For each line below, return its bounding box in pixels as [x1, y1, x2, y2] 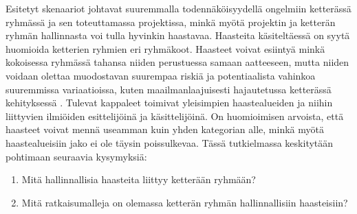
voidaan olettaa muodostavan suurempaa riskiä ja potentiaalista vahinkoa [6, 68, 316, 82]
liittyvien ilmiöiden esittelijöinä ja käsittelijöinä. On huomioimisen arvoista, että [6, 108, 344, 123]
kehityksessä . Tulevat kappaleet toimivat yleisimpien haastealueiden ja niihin [6, 95, 333, 110]
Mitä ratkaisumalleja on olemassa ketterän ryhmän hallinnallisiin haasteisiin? [21, 195, 348, 209]
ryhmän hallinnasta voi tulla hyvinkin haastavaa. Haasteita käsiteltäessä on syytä [6, 28, 350, 43]
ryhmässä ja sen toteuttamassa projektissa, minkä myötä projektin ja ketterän [6, 14, 336, 29]
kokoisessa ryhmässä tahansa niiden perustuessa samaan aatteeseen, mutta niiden [6, 55, 349, 69]
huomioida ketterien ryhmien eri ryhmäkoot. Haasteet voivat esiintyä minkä [6, 41, 325, 56]
